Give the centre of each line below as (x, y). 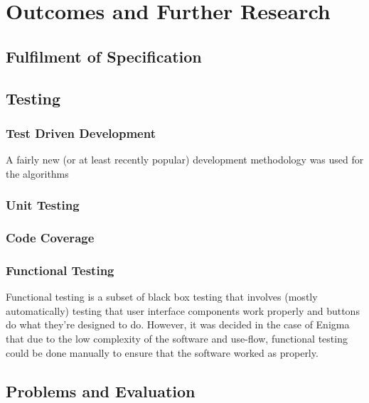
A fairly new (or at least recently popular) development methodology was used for (185, 160)
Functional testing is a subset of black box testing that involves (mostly (162, 297)
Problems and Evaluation (101, 391)
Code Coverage (50, 238)
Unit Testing (43, 205)
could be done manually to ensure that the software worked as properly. (162, 352)
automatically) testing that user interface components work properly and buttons (183, 310)
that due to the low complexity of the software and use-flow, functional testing (177, 339)
